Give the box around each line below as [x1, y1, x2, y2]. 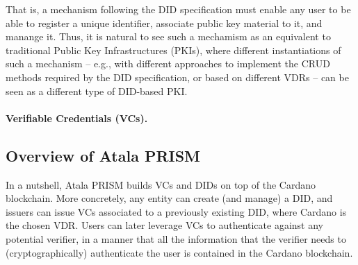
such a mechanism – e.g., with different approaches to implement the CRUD [6, 56, 330, 71]
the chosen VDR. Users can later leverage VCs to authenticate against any [6, 218, 323, 232]
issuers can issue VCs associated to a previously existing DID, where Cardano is [6, 204, 347, 219]
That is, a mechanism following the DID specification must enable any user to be [6, 2, 351, 16]
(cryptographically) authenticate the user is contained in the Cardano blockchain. [6, 245, 353, 259]
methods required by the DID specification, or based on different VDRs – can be [6, 69, 349, 84]
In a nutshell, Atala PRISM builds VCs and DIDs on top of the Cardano [6, 177, 316, 191]
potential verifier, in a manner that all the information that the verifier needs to [6, 231, 346, 246]
